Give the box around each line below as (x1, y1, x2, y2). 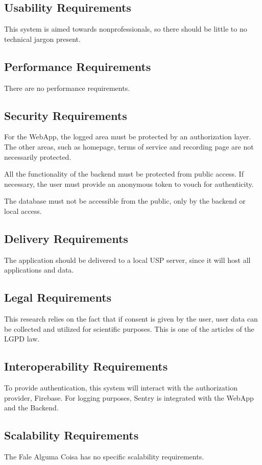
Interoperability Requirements (4, 358, 168, 374)
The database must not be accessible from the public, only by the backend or (4, 195, 246, 206)
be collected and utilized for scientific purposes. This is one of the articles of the (4, 323, 254, 334)
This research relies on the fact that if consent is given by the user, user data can (4, 313, 258, 324)
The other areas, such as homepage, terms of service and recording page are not (4, 141, 254, 152)
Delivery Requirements (4, 230, 128, 246)
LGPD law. (4, 333, 40, 344)
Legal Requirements (4, 289, 112, 305)
